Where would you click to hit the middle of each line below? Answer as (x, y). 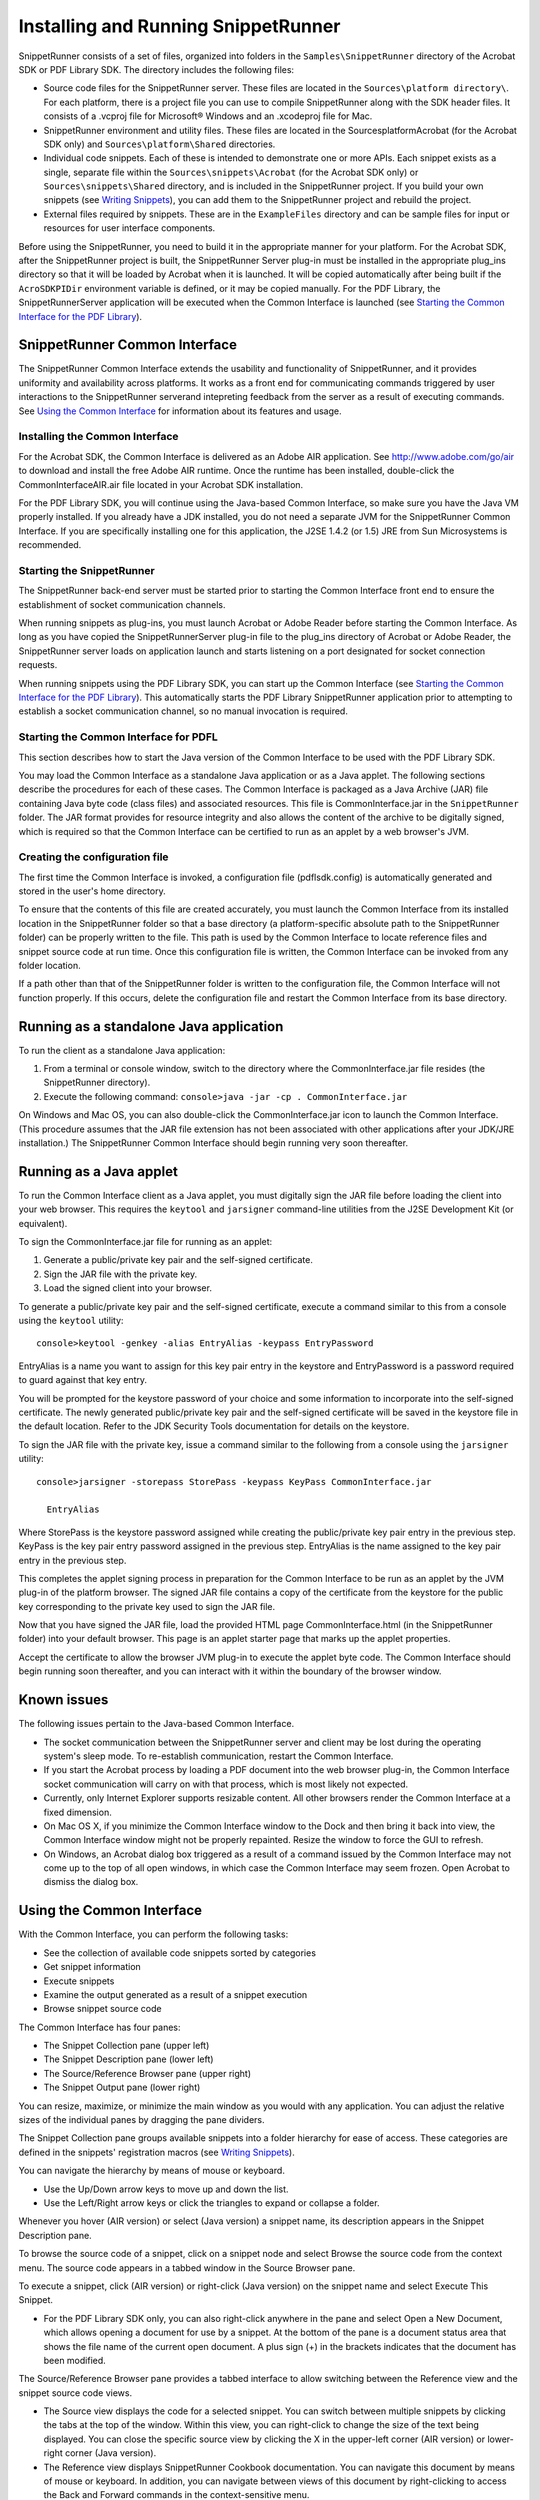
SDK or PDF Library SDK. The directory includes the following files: (156, 69)
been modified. (75, 2360)
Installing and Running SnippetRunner (179, 26)
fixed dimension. (77, 1812)
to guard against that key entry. (83, 1380)
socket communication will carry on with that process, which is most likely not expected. (226, 1784)
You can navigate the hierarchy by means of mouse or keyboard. (151, 2171)
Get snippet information (92, 1967)
